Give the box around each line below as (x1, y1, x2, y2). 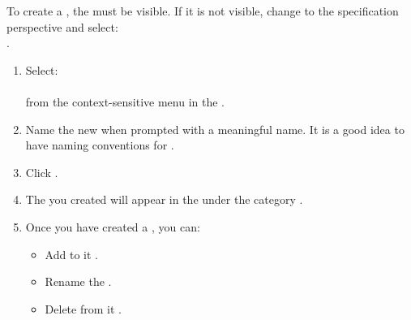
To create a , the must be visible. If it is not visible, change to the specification (6, 2, 399, 19)
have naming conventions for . (25, 136, 174, 154)
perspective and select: (6, 18, 118, 35)
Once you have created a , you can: (25, 218, 200, 235)
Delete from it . (45, 300, 122, 317)
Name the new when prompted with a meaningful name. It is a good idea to (25, 120, 405, 137)
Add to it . (45, 245, 98, 262)
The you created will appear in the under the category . (25, 191, 303, 208)
